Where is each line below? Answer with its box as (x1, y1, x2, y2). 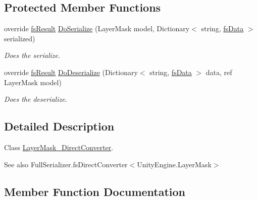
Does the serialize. (4, 50, 61, 60)
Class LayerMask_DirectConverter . (4, 142, 114, 152)
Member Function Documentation (4, 183, 186, 199)
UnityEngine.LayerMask (137, 159, 212, 169)
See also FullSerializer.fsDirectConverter (4, 159, 128, 169)
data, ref (205, 66, 232, 77)
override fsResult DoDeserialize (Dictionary (4, 66, 138, 77)
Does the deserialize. (4, 94, 67, 104)
